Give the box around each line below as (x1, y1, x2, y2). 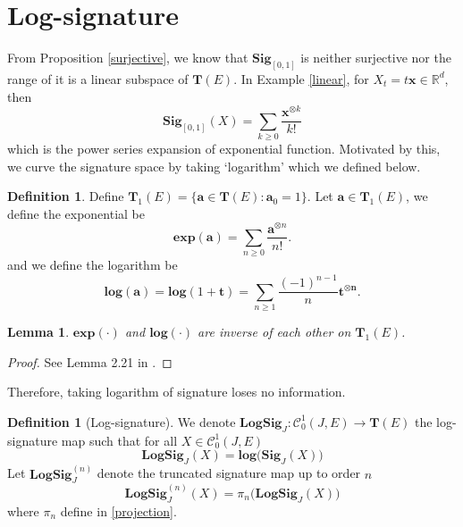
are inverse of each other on (198, 322, 351, 341)
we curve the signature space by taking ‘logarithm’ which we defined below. (7, 156, 421, 175)
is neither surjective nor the (300, 48, 451, 67)
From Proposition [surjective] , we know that (7, 48, 248, 67)
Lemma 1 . (7, 322, 70, 341)
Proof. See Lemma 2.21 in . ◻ (7, 352, 173, 371)
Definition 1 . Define (7, 187, 124, 205)
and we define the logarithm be (7, 255, 178, 274)
